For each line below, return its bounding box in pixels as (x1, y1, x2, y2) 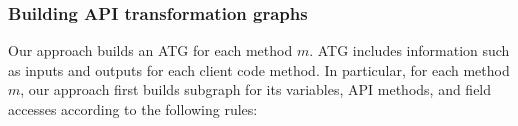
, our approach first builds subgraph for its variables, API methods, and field (20, 79, 492, 100)
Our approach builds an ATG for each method (8, 40, 293, 61)
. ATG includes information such (309, 40, 510, 61)
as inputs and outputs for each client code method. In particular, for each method (8, 59, 510, 80)
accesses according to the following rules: (8, 99, 258, 119)
